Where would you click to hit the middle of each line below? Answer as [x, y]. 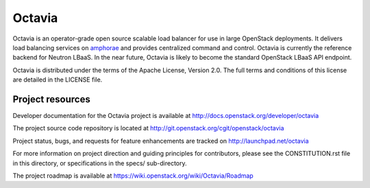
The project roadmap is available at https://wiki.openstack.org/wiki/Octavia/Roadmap [133, 176]
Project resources [51, 99]
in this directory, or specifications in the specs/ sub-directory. [100, 163]
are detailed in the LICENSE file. [58, 80]
